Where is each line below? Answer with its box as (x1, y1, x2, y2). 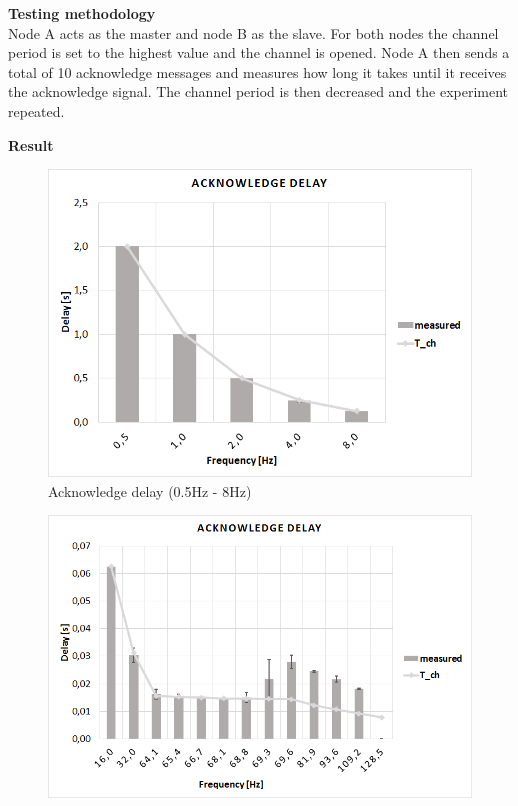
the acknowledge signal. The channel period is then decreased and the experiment (8, 81, 509, 102)
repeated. (8, 100, 65, 121)
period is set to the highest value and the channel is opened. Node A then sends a (8, 42, 510, 63)
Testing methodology (8, 3, 156, 23)
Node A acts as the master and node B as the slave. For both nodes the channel (8, 22, 499, 43)
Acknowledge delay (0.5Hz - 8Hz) (48, 480, 252, 501)
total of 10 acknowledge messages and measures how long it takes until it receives (8, 61, 507, 82)
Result (8, 134, 54, 155)
